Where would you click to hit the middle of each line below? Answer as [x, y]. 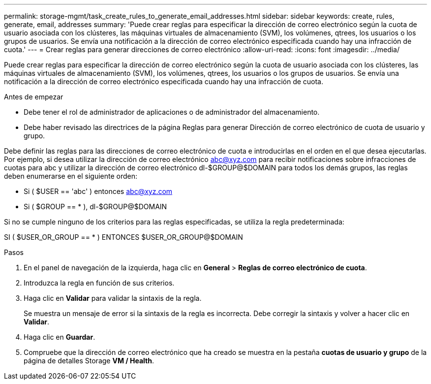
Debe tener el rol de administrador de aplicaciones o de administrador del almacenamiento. [172, 112]
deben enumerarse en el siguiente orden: [71, 176]
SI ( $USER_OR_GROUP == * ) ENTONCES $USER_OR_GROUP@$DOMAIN [123, 237]
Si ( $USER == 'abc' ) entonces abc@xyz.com [98, 191]
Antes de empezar [34, 97]
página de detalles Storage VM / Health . [89, 361]
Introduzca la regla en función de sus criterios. [99, 283]
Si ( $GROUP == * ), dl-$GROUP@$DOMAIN [95, 207]
